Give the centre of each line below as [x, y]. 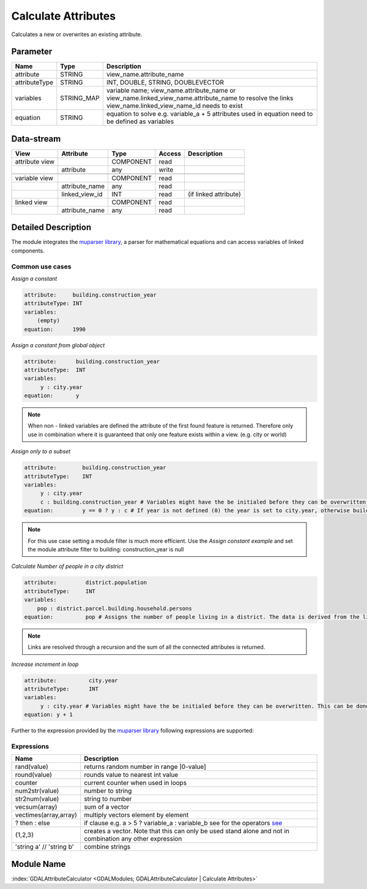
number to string [108, 791]
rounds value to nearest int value [131, 775]
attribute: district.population [85, 583]
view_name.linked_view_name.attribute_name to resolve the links [200, 98]
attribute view [35, 161]
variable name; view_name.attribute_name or [171, 91]
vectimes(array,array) [46, 815]
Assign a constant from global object [58, 345]
